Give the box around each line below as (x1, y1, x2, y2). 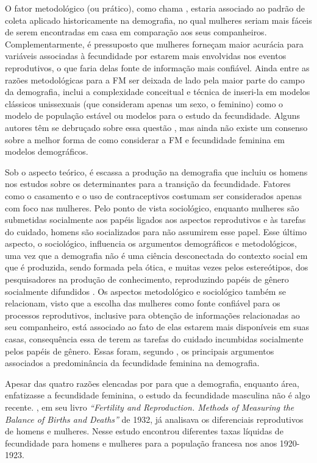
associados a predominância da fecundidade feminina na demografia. (5, 356, 260, 369)
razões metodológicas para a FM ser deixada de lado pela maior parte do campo (5, 73, 305, 86)
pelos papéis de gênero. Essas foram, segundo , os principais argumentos (5, 344, 274, 357)
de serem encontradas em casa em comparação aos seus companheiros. (5, 26, 267, 38)
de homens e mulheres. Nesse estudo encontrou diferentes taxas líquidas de (5, 425, 283, 437)
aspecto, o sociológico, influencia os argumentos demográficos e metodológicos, (5, 237, 297, 250)
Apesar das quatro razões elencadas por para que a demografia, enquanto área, (5, 376, 299, 389)
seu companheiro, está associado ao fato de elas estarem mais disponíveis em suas (5, 320, 309, 333)
